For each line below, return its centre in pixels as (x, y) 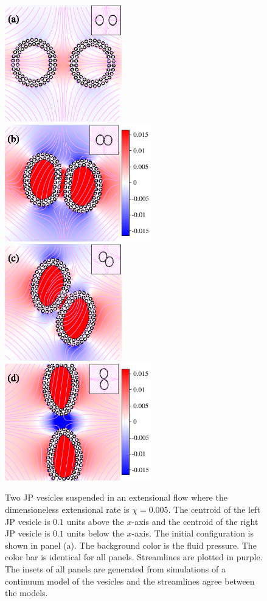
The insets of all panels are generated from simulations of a (115, 568)
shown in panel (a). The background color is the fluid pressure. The (131, 545)
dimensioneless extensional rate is (67, 509)
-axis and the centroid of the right (195, 521)
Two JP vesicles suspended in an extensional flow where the (116, 497)
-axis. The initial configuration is (193, 533)
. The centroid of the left (214, 509)
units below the (95, 533)
